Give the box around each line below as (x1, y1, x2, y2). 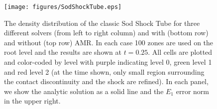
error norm (176, 86, 209, 96)
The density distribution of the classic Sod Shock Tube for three (4, 17, 200, 28)
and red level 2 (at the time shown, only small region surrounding (4, 66, 205, 77)
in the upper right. (4, 96, 61, 106)
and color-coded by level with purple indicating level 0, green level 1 (4, 57, 212, 67)
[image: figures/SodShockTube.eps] (4, 3, 122, 10)
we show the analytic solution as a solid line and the (4, 86, 164, 96)
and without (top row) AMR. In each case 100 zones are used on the (4, 37, 214, 47)
